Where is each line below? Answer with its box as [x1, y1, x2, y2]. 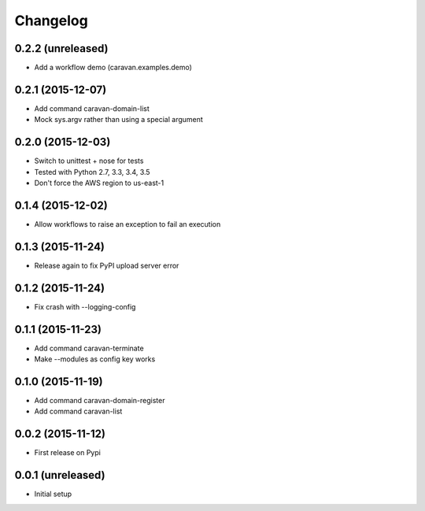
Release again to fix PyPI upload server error [34, 261, 179, 270]
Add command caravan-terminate [34, 343, 145, 353]
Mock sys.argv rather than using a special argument [34, 115, 204, 124]
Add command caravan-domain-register [34, 395, 165, 405]
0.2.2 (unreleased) [14, 42, 109, 55]
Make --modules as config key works [34, 354, 156, 364]
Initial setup [34, 489, 72, 499]
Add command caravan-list [34, 406, 123, 417]
